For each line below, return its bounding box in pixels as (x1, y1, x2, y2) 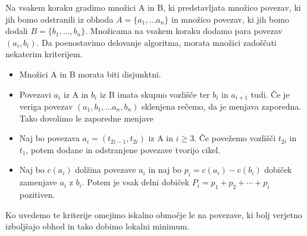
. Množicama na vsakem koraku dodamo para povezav (85, 24, 283, 37)
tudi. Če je (250, 88, 290, 100)
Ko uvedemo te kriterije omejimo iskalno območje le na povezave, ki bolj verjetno (5, 208, 302, 221)
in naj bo (148, 163, 182, 176)
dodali (5, 24, 28, 37)
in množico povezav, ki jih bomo (171, 13, 289, 25)
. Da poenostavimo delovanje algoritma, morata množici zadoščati (36, 36, 277, 48)
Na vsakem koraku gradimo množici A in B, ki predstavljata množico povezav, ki (5, 1, 301, 13)
